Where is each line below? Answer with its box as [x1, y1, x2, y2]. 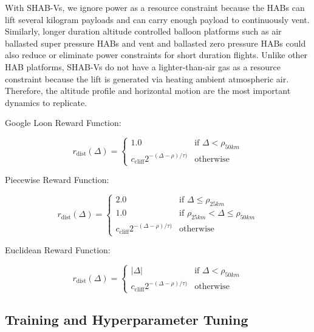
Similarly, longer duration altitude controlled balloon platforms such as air [5, 25, 282, 38]
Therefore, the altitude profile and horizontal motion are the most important [5, 84, 291, 97]
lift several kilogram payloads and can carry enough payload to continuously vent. [5, 13, 310, 25]
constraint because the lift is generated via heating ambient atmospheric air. [5, 72, 289, 85]
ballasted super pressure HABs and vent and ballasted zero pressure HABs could [5, 36, 306, 49]
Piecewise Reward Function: [5, 173, 109, 186]
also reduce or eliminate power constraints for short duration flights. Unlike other [5, 48, 308, 61]
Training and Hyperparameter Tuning [5, 310, 248, 329]
